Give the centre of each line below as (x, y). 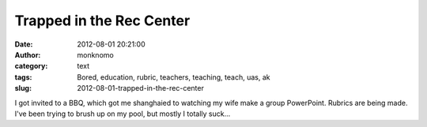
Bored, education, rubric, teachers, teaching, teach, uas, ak (174, 77)
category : (31, 66)
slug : (23, 88)
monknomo (95, 54)
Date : (24, 44)
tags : (23, 77)
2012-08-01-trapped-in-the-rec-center (141, 88)
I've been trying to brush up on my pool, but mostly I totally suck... (123, 114)
